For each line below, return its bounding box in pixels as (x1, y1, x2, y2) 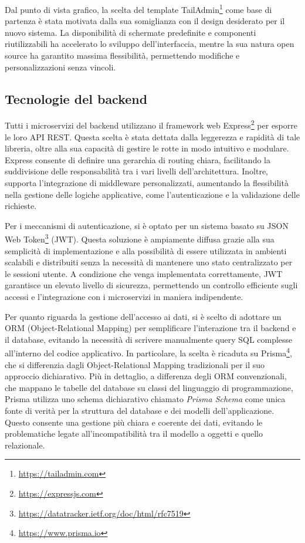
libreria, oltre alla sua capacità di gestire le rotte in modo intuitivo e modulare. (5, 142, 289, 154)
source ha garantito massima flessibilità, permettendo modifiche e (5, 49, 240, 62)
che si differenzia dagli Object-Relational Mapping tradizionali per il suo (5, 358, 265, 370)
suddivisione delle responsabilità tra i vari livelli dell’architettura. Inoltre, (5, 165, 268, 177)
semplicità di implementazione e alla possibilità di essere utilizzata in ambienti (5, 244, 287, 257)
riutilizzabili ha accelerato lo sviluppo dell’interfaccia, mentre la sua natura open (5, 38, 294, 50)
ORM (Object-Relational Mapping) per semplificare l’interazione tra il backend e (5, 322, 296, 334)
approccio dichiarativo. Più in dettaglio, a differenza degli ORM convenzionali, (5, 370, 287, 382)
